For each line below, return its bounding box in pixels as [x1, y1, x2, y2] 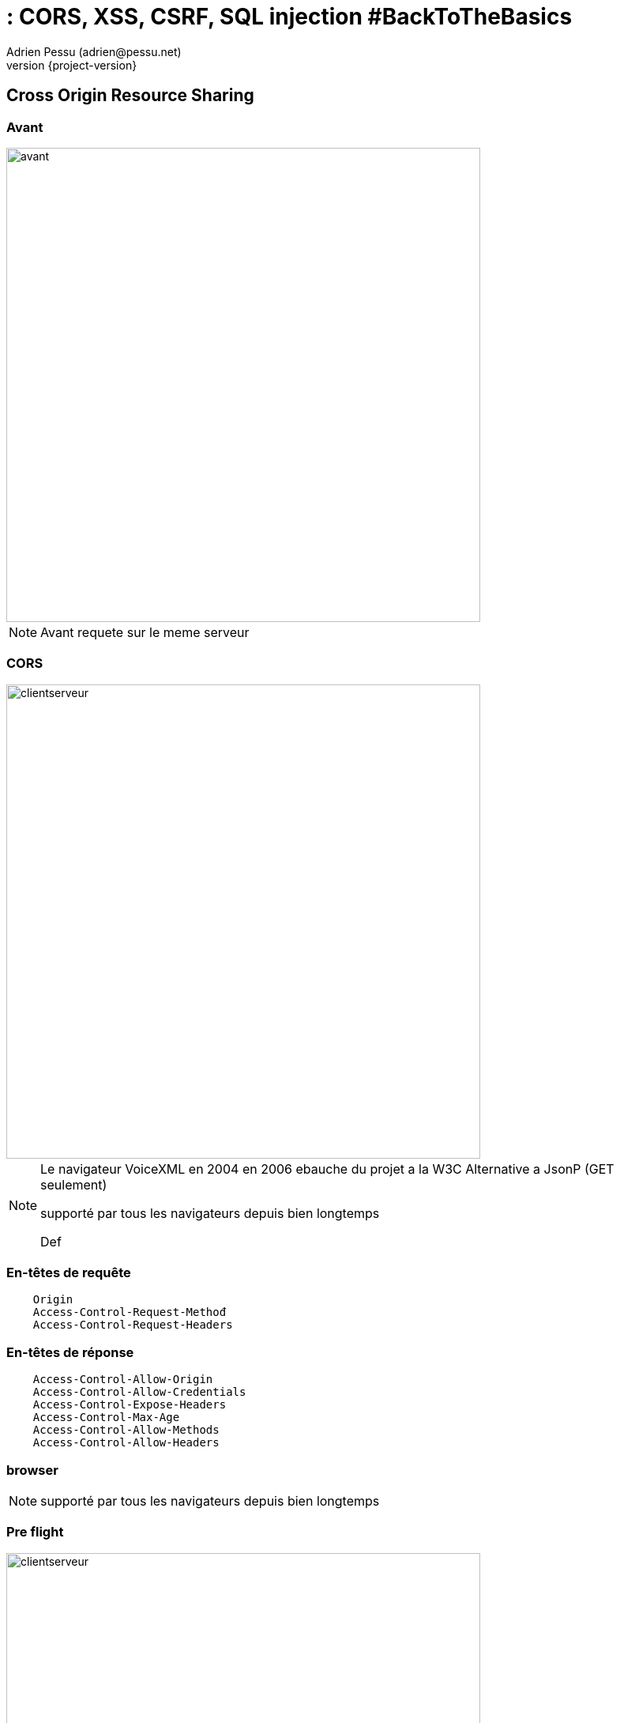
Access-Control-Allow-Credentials [32, 1386, 246, 1399]
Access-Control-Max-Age [32, 1411, 180, 1424]
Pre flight [6, 1524, 64, 1540]
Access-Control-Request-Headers [32, 1318, 233, 1332]
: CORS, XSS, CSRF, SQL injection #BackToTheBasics [6, 3, 573, 30]
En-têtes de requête [6, 1265, 131, 1281]
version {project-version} [6, 58, 137, 72]
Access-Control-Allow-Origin [32, 1373, 213, 1386]
